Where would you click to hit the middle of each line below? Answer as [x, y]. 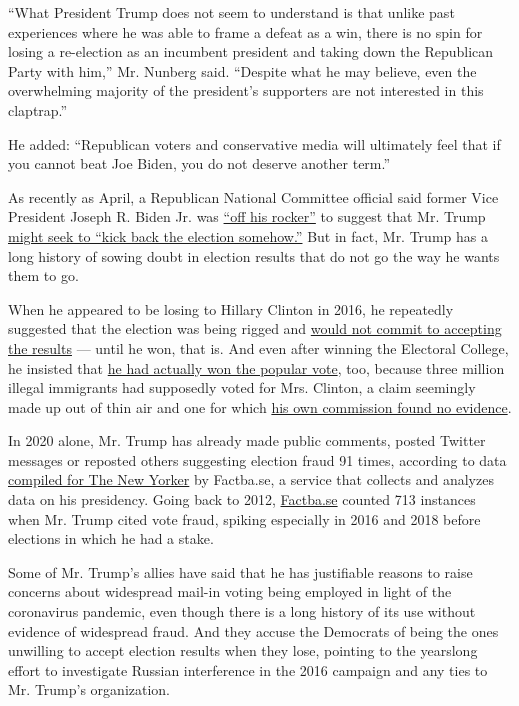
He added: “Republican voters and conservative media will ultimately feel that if [254, 143]
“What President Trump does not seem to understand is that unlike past [231, 12]
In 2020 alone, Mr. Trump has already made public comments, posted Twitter [247, 440]
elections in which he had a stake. [111, 538]
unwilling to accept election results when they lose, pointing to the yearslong [243, 650]
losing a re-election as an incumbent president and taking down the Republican [251, 51]
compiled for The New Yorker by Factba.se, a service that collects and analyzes [251, 479]
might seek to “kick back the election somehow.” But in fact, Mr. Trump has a [248, 235]
